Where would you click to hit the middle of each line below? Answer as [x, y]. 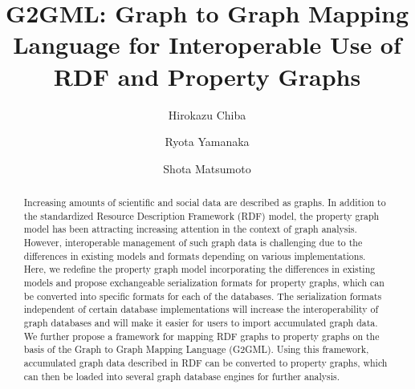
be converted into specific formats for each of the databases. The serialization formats [203, 296]
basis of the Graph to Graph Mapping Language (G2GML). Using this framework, [196, 349]
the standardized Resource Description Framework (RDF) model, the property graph [201, 215]
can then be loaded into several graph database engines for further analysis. [182, 376]
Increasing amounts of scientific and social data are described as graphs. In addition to [205, 203]
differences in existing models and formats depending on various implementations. [195, 255]
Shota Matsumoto [207, 168]
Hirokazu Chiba [207, 114]
